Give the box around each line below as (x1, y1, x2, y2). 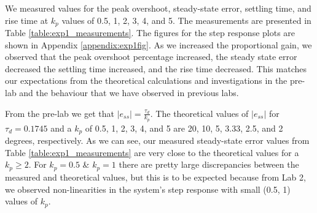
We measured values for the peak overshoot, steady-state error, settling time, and (5, 2, 311, 14)
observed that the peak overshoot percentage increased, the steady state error (5, 50, 297, 63)
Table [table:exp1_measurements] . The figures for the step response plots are (5, 26, 295, 39)
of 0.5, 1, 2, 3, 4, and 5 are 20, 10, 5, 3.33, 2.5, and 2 (85, 121, 283, 134)
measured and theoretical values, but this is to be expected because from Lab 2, (5, 170, 306, 183)
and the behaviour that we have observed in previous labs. (19, 86, 239, 99)
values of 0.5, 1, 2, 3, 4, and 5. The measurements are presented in (61, 13, 311, 26)
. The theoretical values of (150, 106, 249, 119)
